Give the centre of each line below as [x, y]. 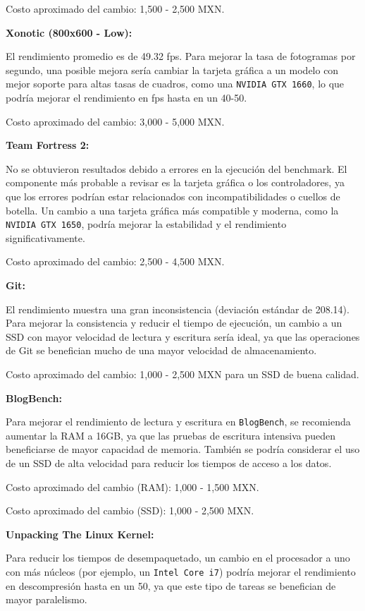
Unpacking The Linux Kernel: [80, 534]
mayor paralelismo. [47, 599]
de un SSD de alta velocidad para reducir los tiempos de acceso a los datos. [169, 463]
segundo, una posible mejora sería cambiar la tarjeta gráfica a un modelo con [172, 69]
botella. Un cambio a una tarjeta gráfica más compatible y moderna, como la [172, 210]
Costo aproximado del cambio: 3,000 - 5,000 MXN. [115, 121]
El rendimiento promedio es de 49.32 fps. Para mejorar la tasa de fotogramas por [181, 56]
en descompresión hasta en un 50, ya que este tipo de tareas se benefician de [171, 585]
